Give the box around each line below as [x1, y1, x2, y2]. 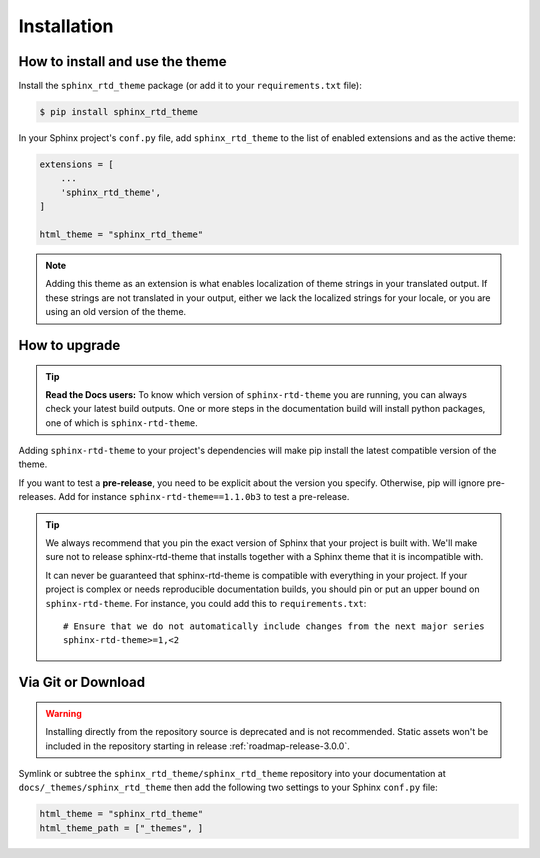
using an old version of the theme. [45, 306, 187, 318]
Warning [45, 707, 82, 719]
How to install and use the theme [18, 53, 227, 70]
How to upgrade [18, 336, 121, 354]
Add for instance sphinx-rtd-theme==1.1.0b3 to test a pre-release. [58, 491, 350, 503]
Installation [18, 15, 114, 37]
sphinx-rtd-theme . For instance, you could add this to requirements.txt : [45, 597, 367, 609]
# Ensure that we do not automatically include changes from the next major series [63, 621, 485, 632]
